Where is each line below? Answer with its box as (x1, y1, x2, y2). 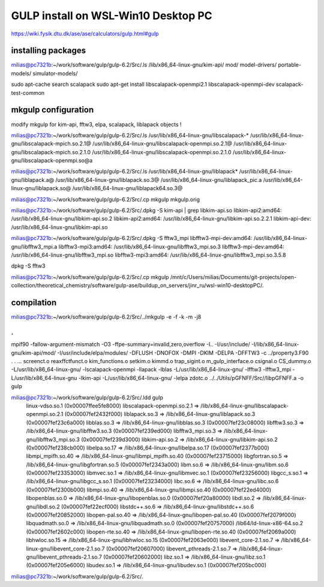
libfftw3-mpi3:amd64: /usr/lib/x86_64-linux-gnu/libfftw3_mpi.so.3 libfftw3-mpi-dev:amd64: (58, 243, 284, 250)
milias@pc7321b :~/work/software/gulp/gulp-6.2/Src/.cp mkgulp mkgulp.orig (11, 196, 200, 203)
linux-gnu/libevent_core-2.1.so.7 (26, 545, 105, 552)
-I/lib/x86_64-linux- (251, 341, 299, 348)
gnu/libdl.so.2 (26, 503, 60, 510)
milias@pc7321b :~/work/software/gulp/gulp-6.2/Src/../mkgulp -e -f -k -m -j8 (11, 313, 202, 321)
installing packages (11, 46, 86, 56)
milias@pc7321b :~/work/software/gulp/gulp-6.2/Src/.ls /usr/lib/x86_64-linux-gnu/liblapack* (11, 168, 238, 175)
